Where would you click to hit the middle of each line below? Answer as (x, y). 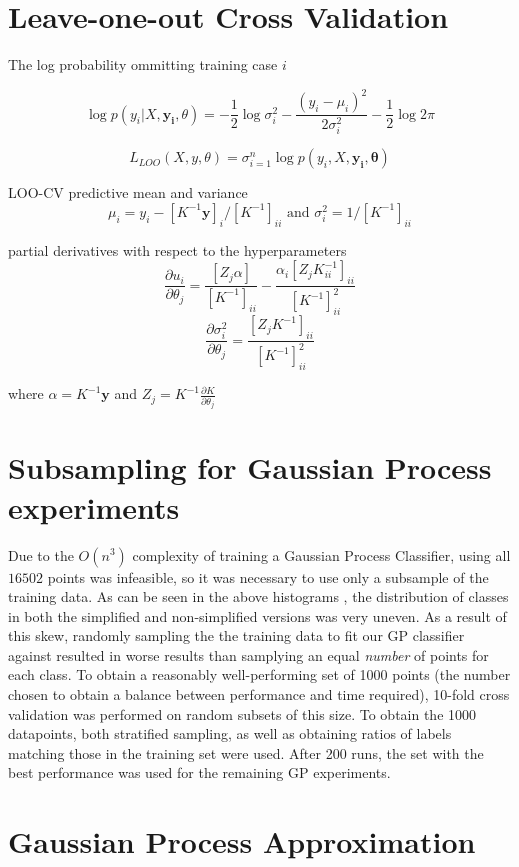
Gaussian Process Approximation (242, 841)
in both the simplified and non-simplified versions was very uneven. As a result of (257, 615)
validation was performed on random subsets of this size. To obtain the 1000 (242, 713)
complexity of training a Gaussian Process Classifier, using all (321, 554)
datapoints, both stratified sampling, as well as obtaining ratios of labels (230, 733)
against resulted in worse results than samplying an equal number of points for (248, 654)
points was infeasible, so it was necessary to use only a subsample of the (268, 576)
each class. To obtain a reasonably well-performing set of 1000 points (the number (259, 674)
